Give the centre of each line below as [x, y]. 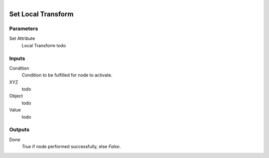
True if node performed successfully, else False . [71, 147]
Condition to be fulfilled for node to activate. [67, 75]
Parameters [24, 28]
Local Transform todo [44, 45]
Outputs [19, 130]
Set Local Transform [41, 14]
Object [16, 96]
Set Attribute [22, 39]
